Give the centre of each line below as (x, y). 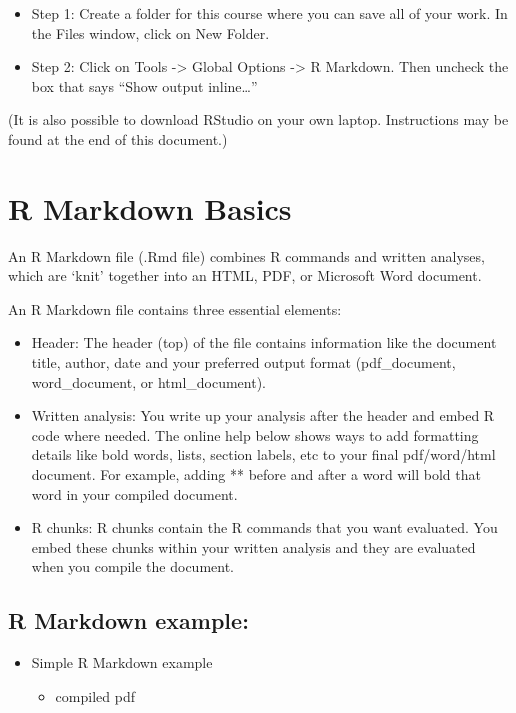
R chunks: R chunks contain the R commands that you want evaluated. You (264, 527)
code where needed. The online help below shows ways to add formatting (255, 434)
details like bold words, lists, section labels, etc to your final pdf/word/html (263, 454)
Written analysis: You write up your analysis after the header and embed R (263, 415)
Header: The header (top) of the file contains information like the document (264, 342)
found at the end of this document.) (118, 138)
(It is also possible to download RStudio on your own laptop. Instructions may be (258, 119)
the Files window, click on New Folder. (150, 32)
